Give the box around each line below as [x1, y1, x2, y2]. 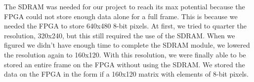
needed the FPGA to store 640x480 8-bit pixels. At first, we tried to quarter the [4, 21, 247, 31]
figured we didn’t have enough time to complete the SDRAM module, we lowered [4, 40, 250, 50]
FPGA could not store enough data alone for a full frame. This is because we [4, 11, 238, 21]
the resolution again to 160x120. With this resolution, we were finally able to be [4, 49, 246, 59]
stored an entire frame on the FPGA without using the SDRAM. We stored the [4, 59, 245, 69]
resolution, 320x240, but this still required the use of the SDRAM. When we [4, 30, 235, 40]
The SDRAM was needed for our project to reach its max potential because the [4, 1, 245, 11]
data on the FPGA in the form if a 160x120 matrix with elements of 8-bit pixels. [4, 69, 249, 79]
